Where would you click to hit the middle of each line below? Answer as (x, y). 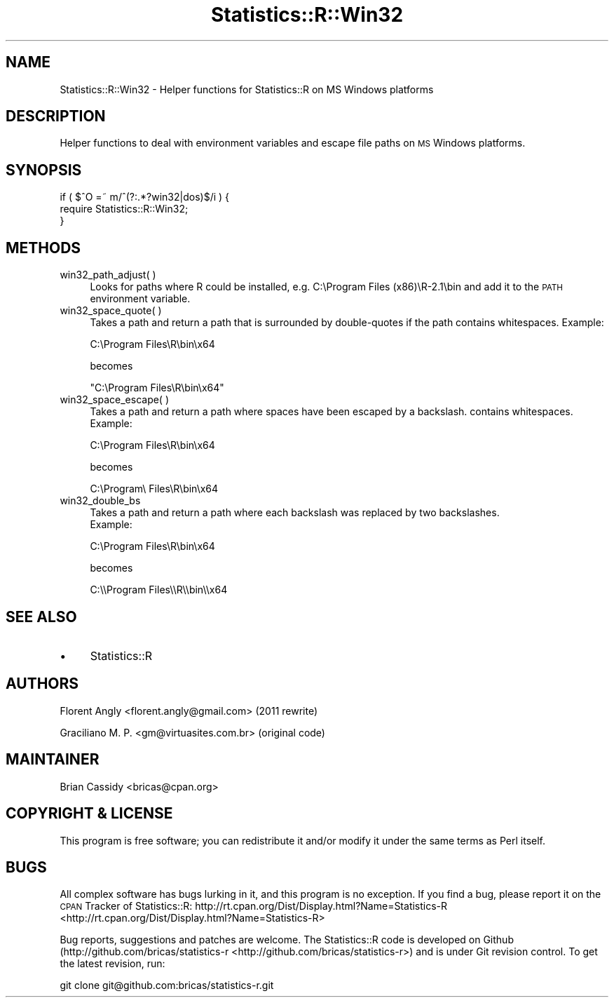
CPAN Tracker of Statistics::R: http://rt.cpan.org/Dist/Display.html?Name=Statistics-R (254, 906)
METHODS (43, 248)
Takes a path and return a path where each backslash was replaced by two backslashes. (295, 513)
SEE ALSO (41, 617)
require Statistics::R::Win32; (124, 209)
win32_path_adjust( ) (108, 275)
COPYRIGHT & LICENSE (89, 814)
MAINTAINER (53, 760)
